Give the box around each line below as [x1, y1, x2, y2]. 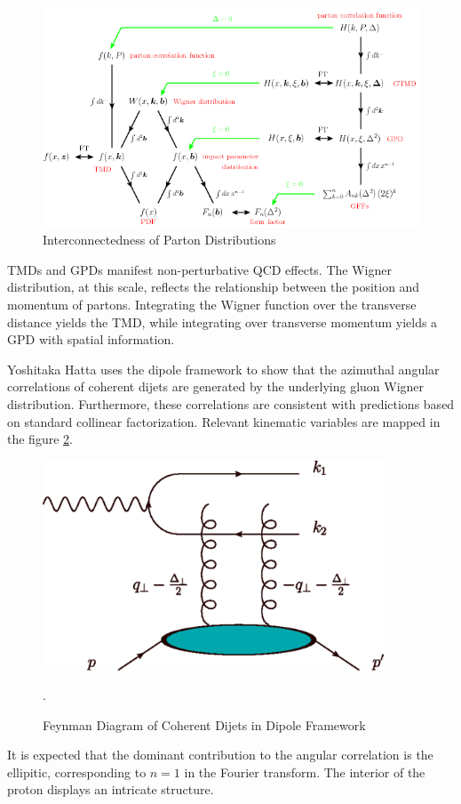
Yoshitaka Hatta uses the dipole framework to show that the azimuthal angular [7, 359, 440, 378]
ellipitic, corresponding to [7, 762, 147, 781]
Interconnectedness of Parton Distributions [43, 230, 276, 249]
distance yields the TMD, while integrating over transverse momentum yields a [7, 312, 438, 331]
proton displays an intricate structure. [7, 780, 214, 799]
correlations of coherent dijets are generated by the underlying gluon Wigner [7, 377, 425, 396]
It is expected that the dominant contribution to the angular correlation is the [7, 745, 433, 764]
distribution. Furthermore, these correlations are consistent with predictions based [7, 394, 455, 413]
